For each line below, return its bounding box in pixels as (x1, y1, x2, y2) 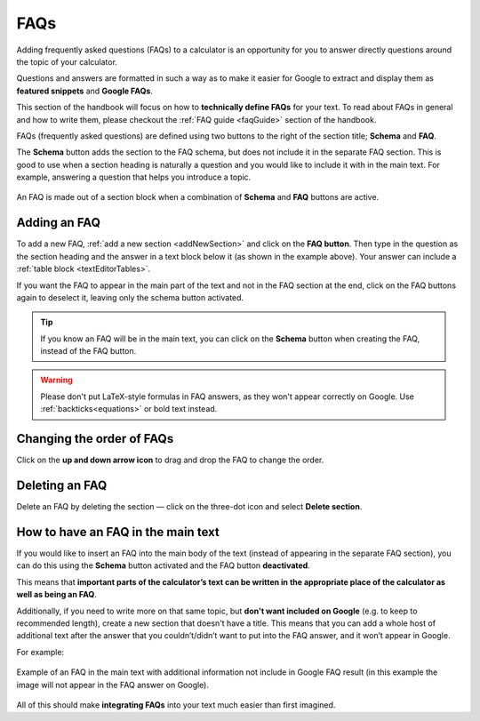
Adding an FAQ (16, 215, 101, 230)
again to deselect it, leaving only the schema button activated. (16, 292, 244, 302)
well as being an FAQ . (16, 589, 97, 600)
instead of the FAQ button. (40, 346, 137, 356)
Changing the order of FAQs (16, 431, 174, 446)
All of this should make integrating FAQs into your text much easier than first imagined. (16, 699, 336, 710)
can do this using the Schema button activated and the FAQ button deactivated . (16, 560, 310, 571)
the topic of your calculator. (16, 56, 117, 67)
